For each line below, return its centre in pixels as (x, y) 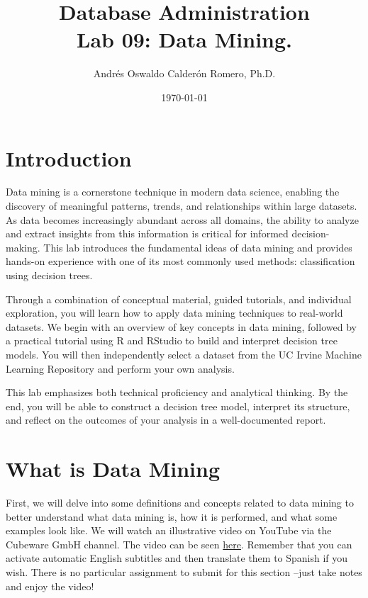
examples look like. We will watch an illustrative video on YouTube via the (169, 530)
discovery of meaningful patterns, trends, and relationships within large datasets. (182, 206)
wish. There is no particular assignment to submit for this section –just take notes (184, 572)
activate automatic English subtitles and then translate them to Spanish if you (177, 558)
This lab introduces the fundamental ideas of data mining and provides (198, 247)
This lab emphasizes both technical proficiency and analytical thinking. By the (177, 392)
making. (23, 247)
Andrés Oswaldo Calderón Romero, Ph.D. (184, 73)
